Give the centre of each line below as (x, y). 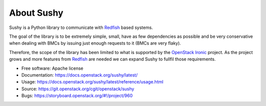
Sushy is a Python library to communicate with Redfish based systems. (81, 27)
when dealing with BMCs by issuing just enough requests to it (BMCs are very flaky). (95, 43)
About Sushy (36, 13)
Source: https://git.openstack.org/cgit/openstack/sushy (78, 89)
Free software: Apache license (52, 68)
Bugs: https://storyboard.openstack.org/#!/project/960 (77, 96)
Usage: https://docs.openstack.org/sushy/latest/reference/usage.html (92, 82)
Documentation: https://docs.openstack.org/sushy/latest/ (80, 75)
